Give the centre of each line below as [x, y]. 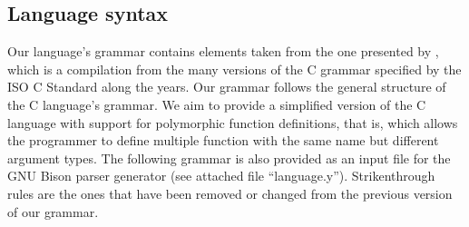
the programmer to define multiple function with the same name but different [223, 140]
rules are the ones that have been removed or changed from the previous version [230, 193]
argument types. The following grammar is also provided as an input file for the [229, 158]
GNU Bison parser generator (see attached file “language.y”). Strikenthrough [221, 176]
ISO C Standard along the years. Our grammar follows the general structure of [227, 87]
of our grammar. [53, 211]
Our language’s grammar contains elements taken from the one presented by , [223, 51]
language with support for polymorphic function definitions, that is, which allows [233, 122]
